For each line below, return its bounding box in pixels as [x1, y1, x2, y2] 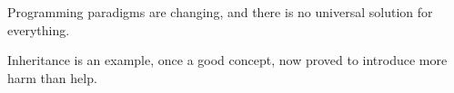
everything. [7, 20, 70, 39]
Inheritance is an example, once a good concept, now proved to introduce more [7, 51, 448, 70]
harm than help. [7, 68, 97, 87]
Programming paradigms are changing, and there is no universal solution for [7, 3, 433, 21]
